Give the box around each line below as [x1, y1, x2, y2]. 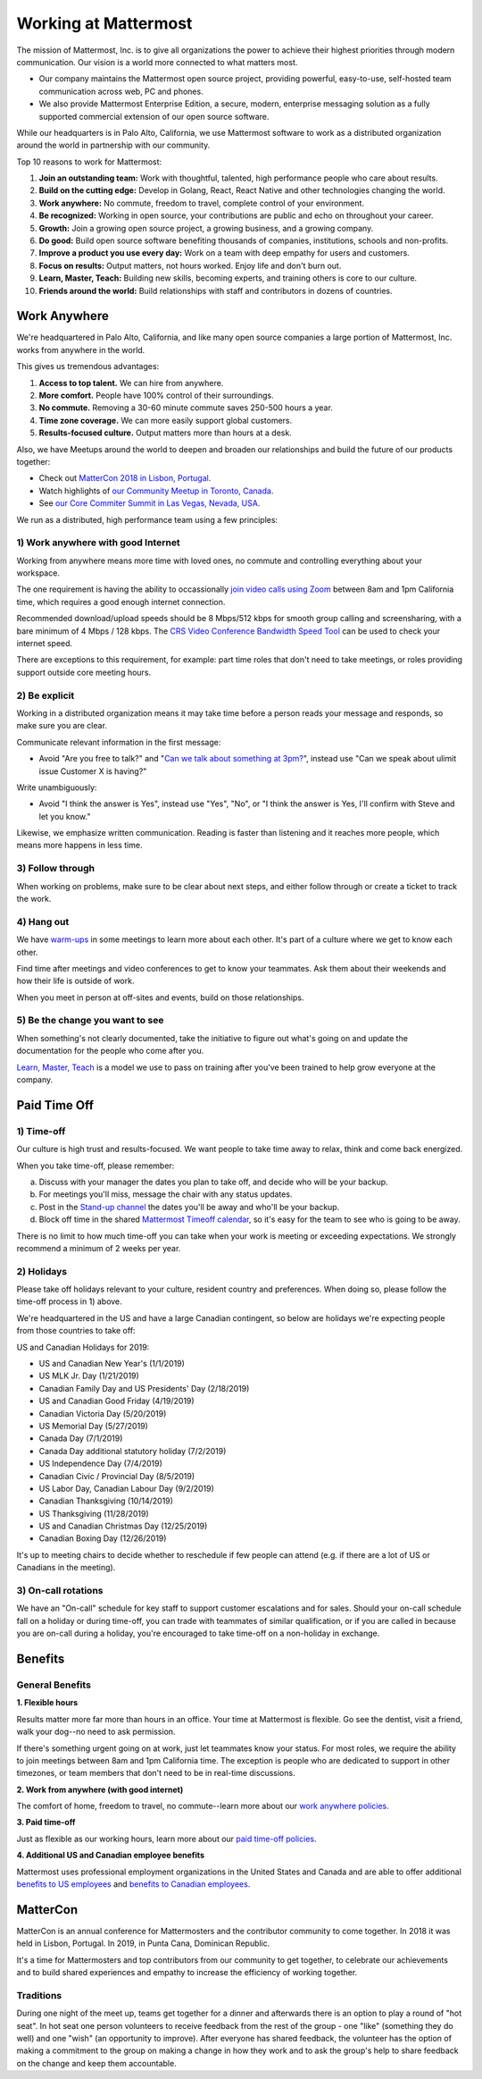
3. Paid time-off [16, 1817, 76, 1828]
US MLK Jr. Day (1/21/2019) [38, 1370, 140, 1381]
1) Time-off [16, 1124, 66, 1137]
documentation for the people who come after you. [16, 1046, 204, 1056]
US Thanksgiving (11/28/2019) [38, 1508, 149, 1519]
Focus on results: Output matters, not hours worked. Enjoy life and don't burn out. [38, 260, 342, 271]
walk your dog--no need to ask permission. [16, 1726, 176, 1738]
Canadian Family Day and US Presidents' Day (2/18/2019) [38, 1383, 250, 1393]
